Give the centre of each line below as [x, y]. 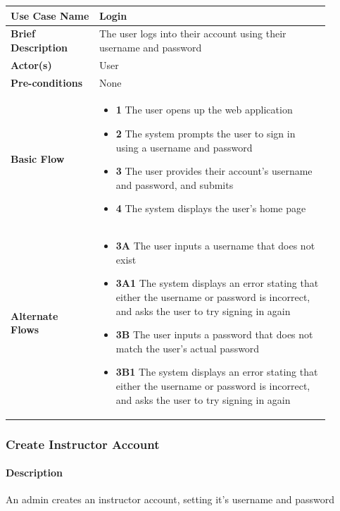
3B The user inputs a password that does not [214, 334]
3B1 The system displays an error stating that [217, 372]
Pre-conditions [47, 82]
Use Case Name [50, 15]
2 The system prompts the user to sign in [206, 134]
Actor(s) [31, 64]
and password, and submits [175, 184]
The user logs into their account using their [193, 33]
